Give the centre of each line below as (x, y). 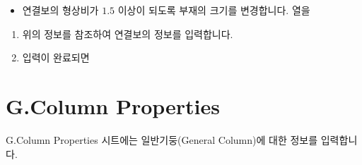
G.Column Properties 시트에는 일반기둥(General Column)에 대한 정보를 (162, 139)
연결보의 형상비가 (60, 10)
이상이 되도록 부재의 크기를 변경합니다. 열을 (214, 10)
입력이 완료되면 (56, 57)
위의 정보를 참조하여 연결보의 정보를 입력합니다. (128, 33)
